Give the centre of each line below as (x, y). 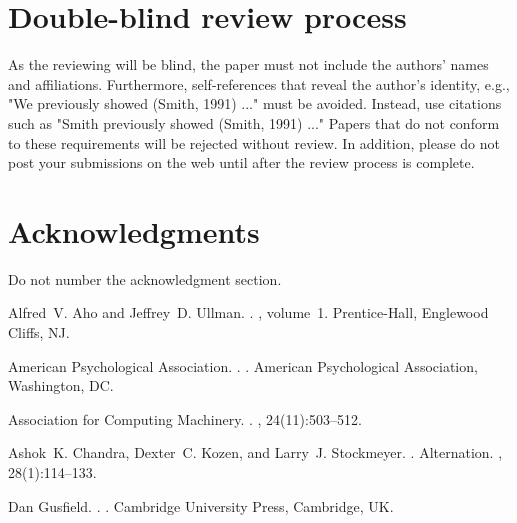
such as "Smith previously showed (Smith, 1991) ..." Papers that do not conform (254, 122)
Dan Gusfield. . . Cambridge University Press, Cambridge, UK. (201, 505)
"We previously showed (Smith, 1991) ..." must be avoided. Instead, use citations (255, 103)
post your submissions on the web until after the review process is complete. (241, 162)
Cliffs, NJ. (39, 332)
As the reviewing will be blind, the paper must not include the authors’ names (248, 64)
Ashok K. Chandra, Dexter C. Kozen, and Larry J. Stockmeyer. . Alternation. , (255, 452)
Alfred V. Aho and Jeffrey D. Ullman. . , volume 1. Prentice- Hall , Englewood (248, 312)
